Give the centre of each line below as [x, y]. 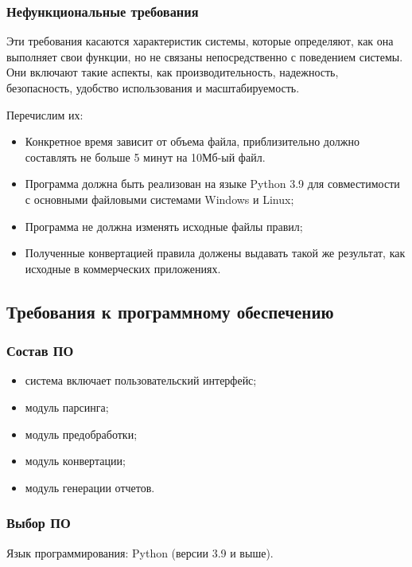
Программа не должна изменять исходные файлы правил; [164, 226]
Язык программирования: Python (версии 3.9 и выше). [140, 552]
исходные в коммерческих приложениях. [123, 268]
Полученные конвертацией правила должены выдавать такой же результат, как [215, 253]
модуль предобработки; [81, 434]
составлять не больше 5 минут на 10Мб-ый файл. [145, 156]
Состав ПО [40, 351]
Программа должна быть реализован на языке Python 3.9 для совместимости [212, 184]
